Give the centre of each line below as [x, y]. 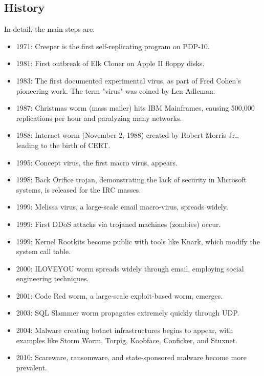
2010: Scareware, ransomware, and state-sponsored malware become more [131, 357]
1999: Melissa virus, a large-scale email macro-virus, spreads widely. [122, 207]
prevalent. [31, 367]
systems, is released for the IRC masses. [79, 189]
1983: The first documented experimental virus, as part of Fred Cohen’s [128, 80]
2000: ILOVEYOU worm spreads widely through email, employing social [130, 268]
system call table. [43, 251]
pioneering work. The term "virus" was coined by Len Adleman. [116, 90]
